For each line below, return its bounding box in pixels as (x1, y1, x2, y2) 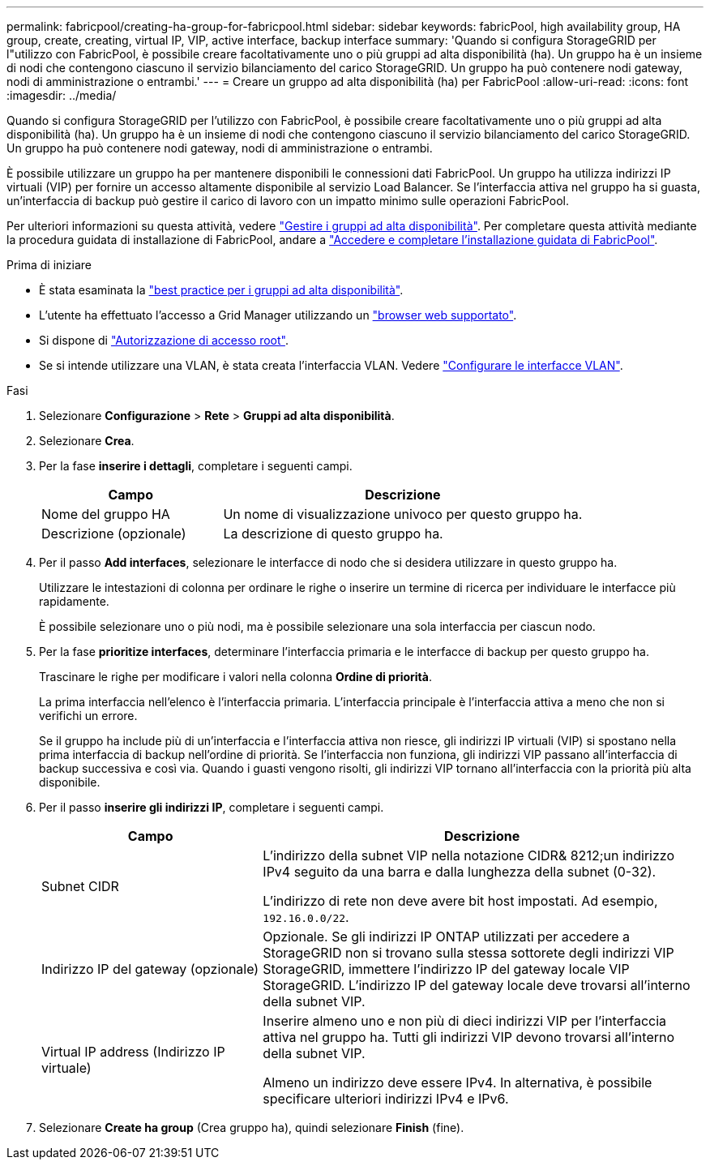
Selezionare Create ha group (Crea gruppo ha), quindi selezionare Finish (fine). (39, 1121, 464, 1134)
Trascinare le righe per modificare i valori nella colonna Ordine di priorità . (39, 670, 432, 684)
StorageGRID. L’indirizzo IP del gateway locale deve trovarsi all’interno (263, 977, 691, 993)
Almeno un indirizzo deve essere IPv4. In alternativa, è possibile (263, 1074, 652, 1091)
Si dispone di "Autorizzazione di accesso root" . (39, 333, 289, 347)
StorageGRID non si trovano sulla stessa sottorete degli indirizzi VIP (263, 945, 674, 961)
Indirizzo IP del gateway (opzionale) (41, 961, 259, 977)
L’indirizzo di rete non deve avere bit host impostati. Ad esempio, (263, 893, 658, 909)
